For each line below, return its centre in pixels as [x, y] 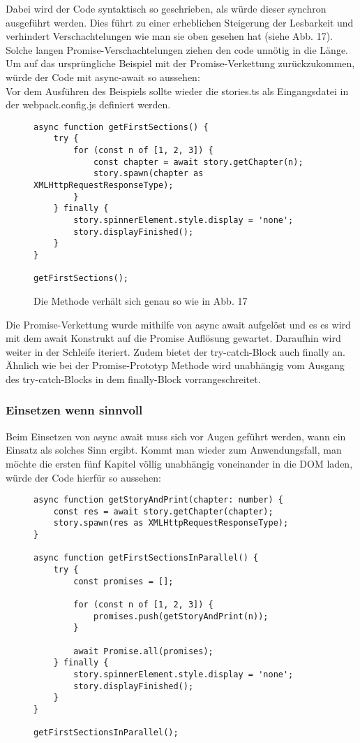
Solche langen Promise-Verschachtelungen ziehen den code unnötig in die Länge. [177, 49]
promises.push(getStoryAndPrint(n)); [181, 616]
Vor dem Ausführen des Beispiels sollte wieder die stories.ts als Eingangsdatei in [177, 91]
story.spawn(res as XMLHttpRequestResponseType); [171, 523]
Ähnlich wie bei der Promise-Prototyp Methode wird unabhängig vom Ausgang [175, 365]
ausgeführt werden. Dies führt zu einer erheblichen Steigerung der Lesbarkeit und [180, 22]
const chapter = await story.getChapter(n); [198, 162]
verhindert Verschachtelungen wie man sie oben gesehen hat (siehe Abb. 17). [170, 36]
